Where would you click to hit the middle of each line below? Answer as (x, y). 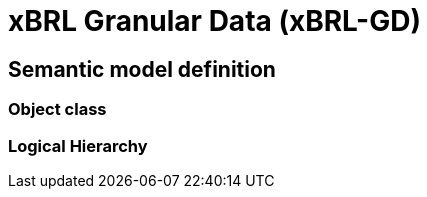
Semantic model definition (142, 69)
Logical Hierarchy (78, 145)
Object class (57, 109)
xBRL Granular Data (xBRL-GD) (214, 21)
